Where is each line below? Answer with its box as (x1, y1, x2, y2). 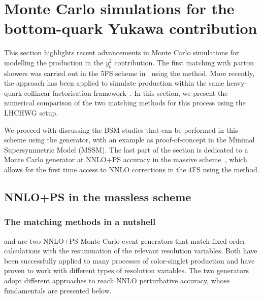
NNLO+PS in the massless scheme (4, 189, 191, 205)
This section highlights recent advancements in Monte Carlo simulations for (4, 47, 239, 58)
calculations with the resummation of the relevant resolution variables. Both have (4, 245, 257, 256)
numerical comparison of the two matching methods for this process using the (4, 97, 246, 108)
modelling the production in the (4, 57, 104, 67)
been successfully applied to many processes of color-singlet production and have (4, 255, 255, 266)
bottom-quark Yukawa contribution (4, 18, 257, 39)
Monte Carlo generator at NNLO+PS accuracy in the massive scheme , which (4, 154, 247, 165)
